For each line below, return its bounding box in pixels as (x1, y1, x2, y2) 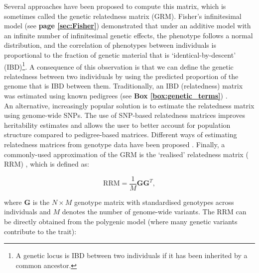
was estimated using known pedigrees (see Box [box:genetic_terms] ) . (4, 91, 228, 100)
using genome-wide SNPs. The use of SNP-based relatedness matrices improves (4, 110, 246, 120)
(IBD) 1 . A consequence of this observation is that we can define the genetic (4, 60, 234, 72)
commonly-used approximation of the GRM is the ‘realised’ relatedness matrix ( (4, 149, 249, 159)
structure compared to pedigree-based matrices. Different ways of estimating (4, 129, 237, 140)
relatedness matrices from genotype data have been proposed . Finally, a (4, 139, 225, 149)
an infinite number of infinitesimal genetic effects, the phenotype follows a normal (4, 30, 253, 40)
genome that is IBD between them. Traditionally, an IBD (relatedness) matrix (4, 81, 243, 91)
